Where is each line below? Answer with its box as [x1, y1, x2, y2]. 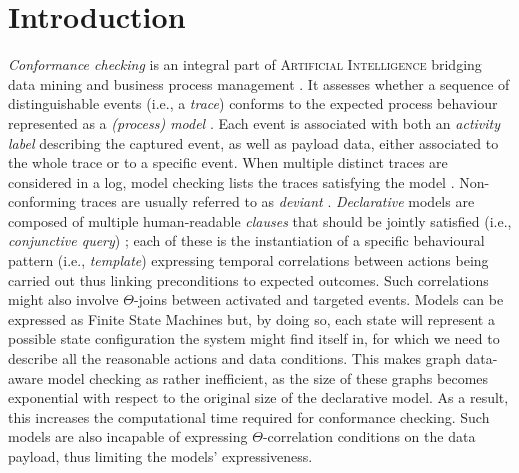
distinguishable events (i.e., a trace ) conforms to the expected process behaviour [8, 93, 498, 114]
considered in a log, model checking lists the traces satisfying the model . [8, 171, 455, 192]
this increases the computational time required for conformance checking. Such [8, 406, 490, 427]
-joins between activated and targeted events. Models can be [133, 289, 504, 310]
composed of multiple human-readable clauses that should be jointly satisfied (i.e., [8, 210, 512, 231]
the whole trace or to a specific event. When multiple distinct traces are [8, 152, 448, 173]
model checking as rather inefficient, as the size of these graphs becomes [47, 367, 489, 388]
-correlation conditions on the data [262, 426, 476, 447]
